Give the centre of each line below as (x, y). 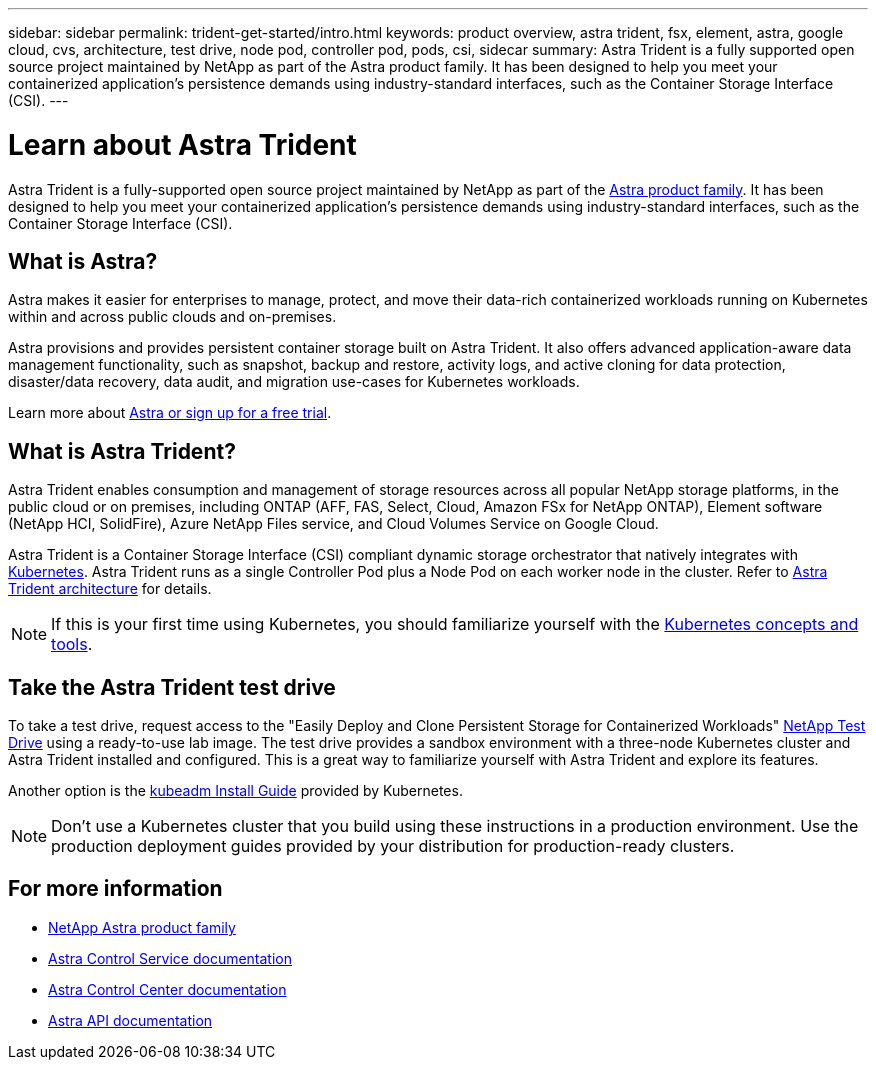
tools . (72, 644)
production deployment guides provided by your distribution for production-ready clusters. (393, 846)
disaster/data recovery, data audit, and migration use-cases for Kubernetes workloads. (294, 382)
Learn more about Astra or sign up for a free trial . (170, 413)
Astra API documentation (130, 1020)
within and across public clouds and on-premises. (172, 317)
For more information (115, 889)
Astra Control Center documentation (167, 989)
